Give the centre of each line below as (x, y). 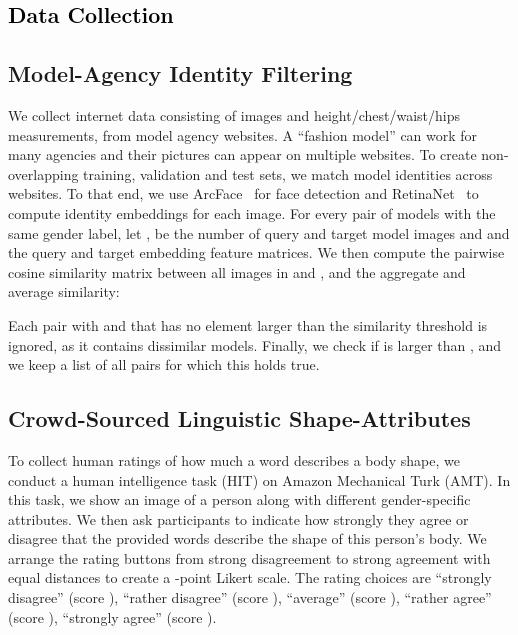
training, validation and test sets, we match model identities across (288, 173)
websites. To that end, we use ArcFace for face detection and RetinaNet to (243, 193)
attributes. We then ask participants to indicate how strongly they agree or (238, 518)
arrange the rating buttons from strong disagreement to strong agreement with (249, 557)
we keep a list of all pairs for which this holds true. (164, 364)
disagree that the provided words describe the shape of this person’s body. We (247, 538)
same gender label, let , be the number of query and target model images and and (259, 232)
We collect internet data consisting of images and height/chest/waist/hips (234, 114)
